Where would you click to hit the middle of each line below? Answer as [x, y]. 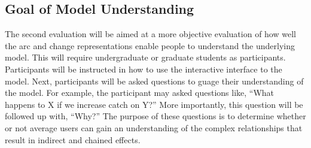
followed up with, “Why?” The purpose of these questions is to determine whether [155, 116]
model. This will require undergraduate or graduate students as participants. [145, 57]
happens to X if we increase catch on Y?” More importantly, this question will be [154, 104]
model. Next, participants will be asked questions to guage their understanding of [154, 81]
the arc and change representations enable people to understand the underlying [150, 45]
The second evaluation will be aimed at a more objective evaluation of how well [150, 34]
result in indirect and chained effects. [73, 139]
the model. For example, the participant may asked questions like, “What [140, 93]
